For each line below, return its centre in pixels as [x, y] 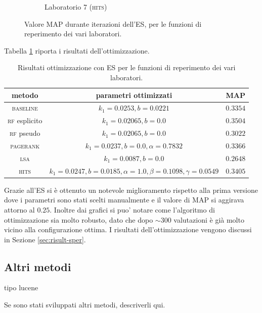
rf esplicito [25, 120]
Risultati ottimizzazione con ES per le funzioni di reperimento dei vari [126, 67]
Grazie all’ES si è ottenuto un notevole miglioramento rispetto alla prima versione [131, 190]
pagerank [25, 145]
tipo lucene [21, 288]
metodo [25, 95]
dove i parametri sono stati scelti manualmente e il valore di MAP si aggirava [124, 200]
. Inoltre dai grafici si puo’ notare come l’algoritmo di [132, 209]
